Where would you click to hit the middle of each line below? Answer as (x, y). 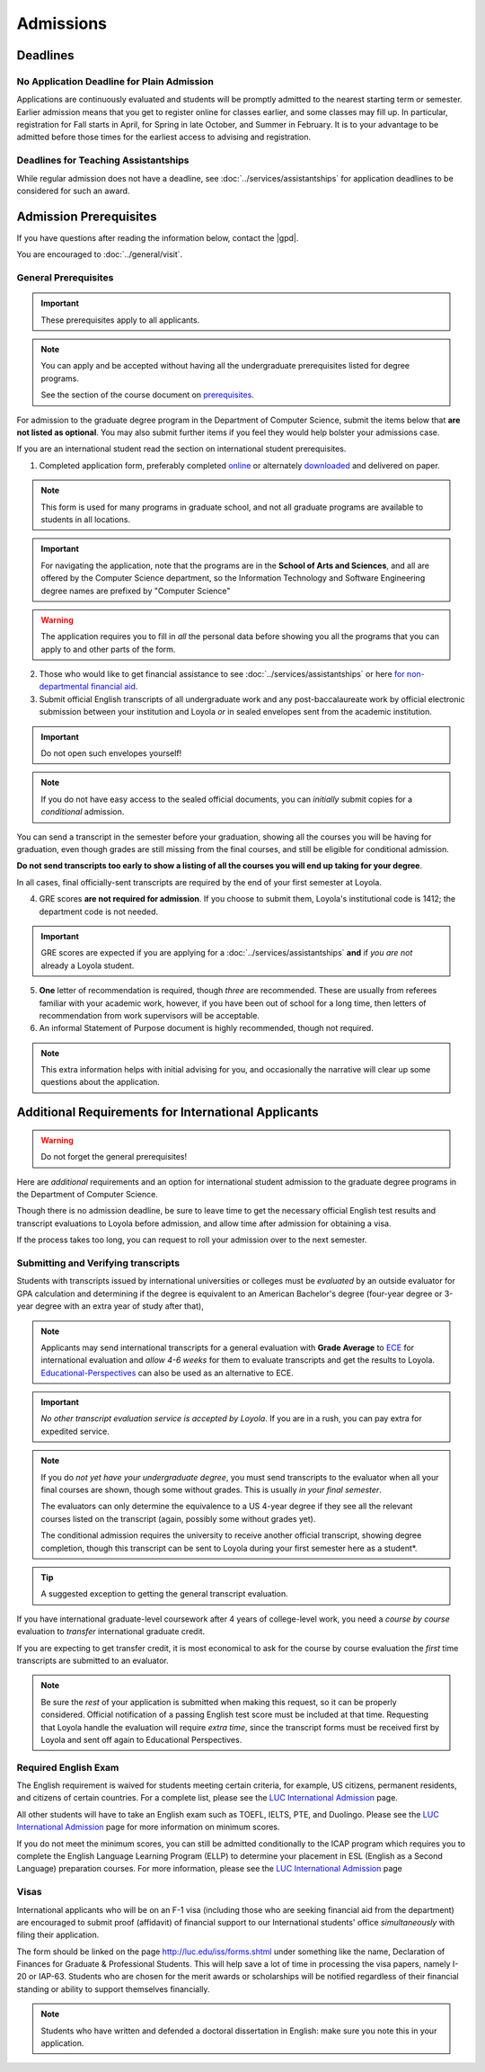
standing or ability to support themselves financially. (113, 1989)
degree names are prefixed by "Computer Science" (136, 591)
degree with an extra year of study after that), (119, 1306)
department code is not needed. (99, 912)
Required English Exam (68, 1767)
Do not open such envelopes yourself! (111, 753)
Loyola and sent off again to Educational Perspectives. (141, 1739)
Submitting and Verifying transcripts (98, 1263)
